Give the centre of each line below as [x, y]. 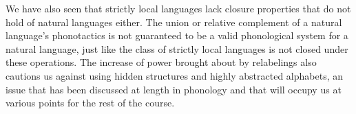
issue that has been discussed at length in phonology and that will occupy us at [174, 89]
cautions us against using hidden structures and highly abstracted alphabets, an [175, 75]
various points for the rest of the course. [90, 103]
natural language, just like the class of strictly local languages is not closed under [177, 48]
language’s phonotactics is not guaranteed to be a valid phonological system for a [177, 35]
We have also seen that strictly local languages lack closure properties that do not [178, 8]
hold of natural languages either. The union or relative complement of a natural [174, 22]
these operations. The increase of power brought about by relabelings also [161, 62]
